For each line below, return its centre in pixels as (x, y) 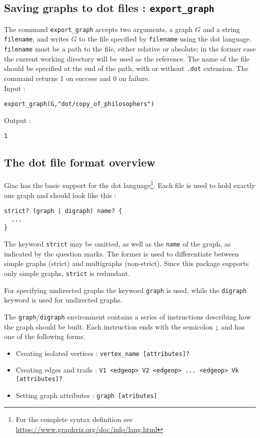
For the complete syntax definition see (74, 419)
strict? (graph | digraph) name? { (63, 211)
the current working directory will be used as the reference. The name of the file (127, 58)
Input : (15, 88)
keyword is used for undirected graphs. (63, 300)
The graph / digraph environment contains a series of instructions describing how (128, 316)
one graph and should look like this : (60, 195)
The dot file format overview (80, 162)
